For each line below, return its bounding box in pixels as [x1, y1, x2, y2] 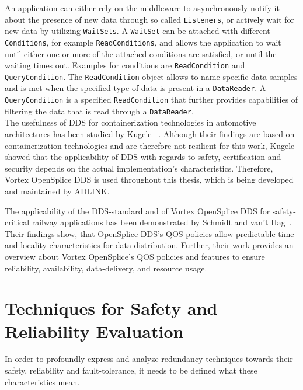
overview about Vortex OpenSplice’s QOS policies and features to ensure [5, 250, 265, 262]
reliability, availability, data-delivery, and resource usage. [5, 262, 207, 274]
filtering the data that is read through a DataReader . [5, 105, 194, 117]
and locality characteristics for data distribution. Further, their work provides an [5, 239, 294, 251]
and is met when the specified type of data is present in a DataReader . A [5, 82, 266, 94]
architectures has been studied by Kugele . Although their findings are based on [5, 128, 295, 140]
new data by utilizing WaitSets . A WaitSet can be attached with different [5, 25, 270, 37]
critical [5, 216, 30, 228]
